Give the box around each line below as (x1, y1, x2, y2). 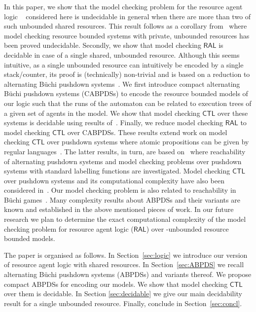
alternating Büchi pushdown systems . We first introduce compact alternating (4, 78, 240, 89)
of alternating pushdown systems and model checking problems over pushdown (4, 156, 242, 166)
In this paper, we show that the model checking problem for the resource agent (4, 1, 243, 11)
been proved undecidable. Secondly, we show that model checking (4, 40, 201, 50)
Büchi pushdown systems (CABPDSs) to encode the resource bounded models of (4, 88, 248, 99)
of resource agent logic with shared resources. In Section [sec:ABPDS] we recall (4, 259, 244, 270)
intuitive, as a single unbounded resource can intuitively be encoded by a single (4, 59, 244, 69)
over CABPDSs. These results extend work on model (67, 127, 227, 137)
